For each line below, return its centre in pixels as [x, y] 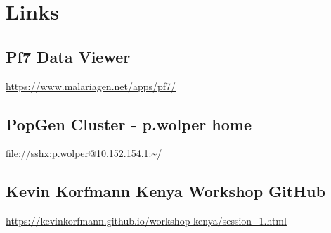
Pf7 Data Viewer [68, 56]
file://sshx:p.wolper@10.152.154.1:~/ [84, 153]
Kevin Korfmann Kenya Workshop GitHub [165, 191]
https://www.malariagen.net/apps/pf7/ [91, 86]
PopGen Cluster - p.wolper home [129, 124]
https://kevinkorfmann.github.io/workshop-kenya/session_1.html [146, 221]
